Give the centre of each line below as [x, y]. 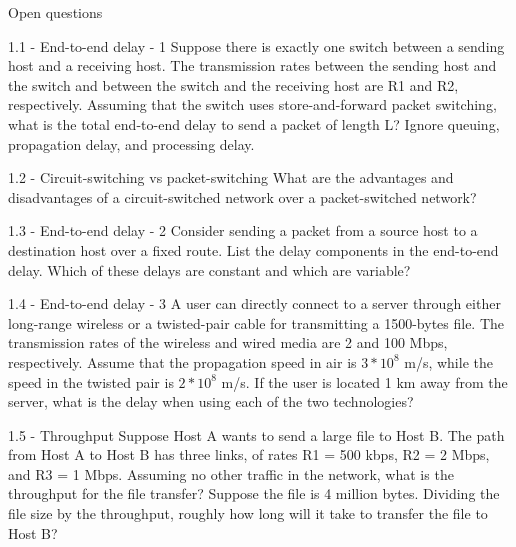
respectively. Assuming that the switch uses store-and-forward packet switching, [252, 104]
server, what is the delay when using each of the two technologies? [211, 401]
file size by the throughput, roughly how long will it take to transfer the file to [248, 513]
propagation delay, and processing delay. [131, 143]
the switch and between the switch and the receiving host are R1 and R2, [233, 84]
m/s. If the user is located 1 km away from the [364, 381]
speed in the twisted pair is [91, 381]
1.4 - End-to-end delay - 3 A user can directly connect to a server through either [254, 303]
